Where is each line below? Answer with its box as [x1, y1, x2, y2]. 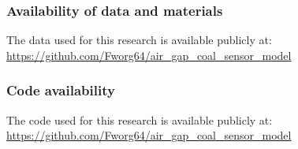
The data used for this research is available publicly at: [6, 32, 272, 48]
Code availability [6, 80, 115, 100]
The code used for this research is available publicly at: [6, 111, 273, 128]
